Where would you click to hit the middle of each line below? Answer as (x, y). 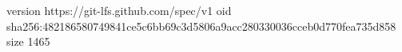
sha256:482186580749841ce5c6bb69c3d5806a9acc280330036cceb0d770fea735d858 (201, 26)
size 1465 (28, 41)
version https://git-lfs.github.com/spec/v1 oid (119, 10)
